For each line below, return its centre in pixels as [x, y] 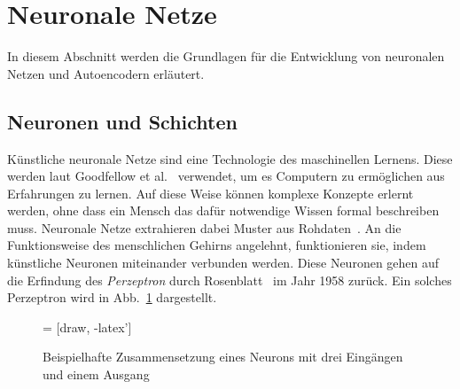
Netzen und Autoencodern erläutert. [106, 73]
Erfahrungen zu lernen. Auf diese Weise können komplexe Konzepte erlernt [211, 193]
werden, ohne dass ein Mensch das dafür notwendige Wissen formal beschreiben [223, 210]
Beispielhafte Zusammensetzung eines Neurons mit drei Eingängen [223, 357]
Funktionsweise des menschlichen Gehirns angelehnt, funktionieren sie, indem [217, 245]
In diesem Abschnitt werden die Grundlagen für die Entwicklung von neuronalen [226, 56]
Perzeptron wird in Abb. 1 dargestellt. [112, 297]
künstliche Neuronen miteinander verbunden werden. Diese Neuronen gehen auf [223, 263]
